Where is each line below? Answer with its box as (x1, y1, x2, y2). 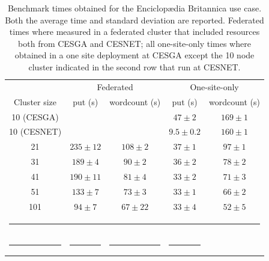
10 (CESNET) (9, 125, 62, 138)
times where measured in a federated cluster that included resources (9, 25, 260, 38)
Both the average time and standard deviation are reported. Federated (5, 13, 264, 26)
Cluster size (14, 95, 57, 108)
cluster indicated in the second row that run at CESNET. (28, 60, 241, 73)
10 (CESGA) (11, 110, 59, 123)
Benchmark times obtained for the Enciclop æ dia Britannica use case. (7, 2, 262, 14)
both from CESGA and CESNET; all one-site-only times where (18, 37, 251, 49)
